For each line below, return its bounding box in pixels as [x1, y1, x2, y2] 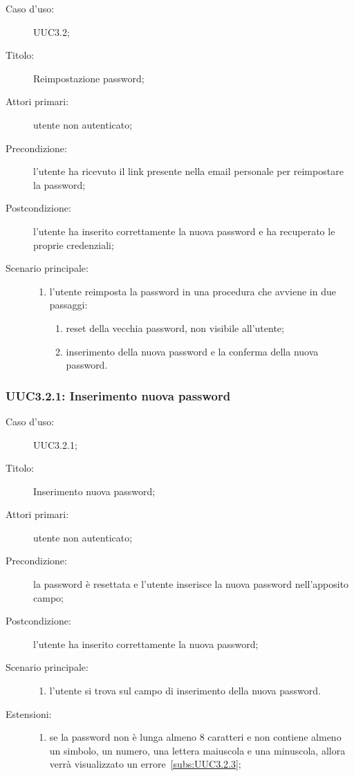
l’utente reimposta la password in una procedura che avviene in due [49, 284, 336, 298]
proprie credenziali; [33, 237, 114, 252]
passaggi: [49, 297, 88, 312]
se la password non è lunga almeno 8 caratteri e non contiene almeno [49, 730, 342, 744]
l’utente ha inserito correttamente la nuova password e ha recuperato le [33, 223, 335, 238]
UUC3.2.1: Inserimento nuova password [6, 387, 231, 404]
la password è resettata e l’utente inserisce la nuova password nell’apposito [33, 577, 349, 591]
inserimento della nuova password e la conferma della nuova [66, 344, 319, 358]
